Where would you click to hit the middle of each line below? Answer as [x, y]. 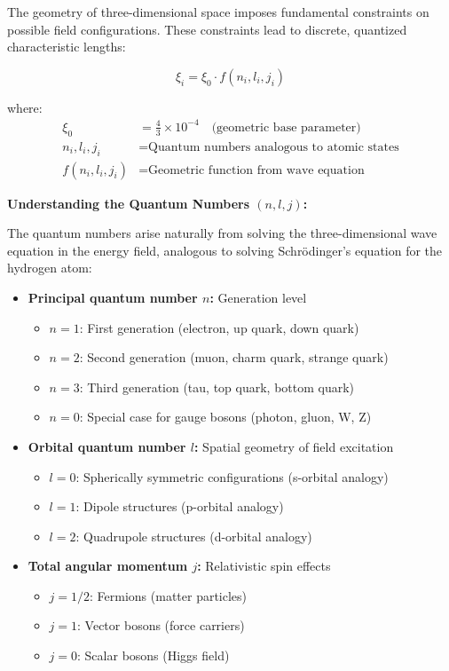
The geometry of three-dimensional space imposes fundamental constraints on [218, 12]
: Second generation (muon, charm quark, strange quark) [234, 357]
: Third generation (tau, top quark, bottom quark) [217, 387]
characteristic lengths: [67, 47]
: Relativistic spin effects [264, 566]
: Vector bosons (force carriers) [161, 625]
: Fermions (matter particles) [169, 595]
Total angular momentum [108, 566]
